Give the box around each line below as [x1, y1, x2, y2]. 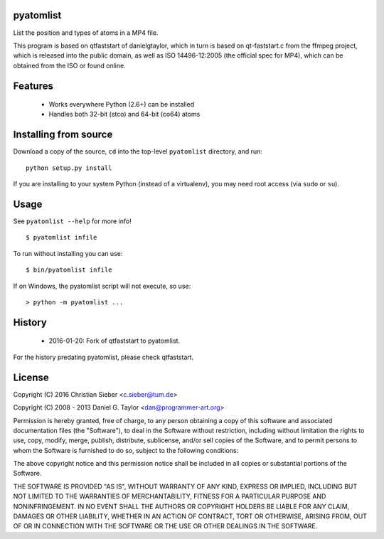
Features [13, 80, 53, 92]
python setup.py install [26, 164, 112, 172]
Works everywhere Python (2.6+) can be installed [48, 100, 195, 109]
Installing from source [13, 129, 113, 141]
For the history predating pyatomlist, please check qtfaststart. [13, 353, 194, 361]
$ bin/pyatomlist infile [26, 266, 112, 274]
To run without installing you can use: [13, 249, 123, 257]
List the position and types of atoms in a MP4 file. [13, 28, 159, 37]
